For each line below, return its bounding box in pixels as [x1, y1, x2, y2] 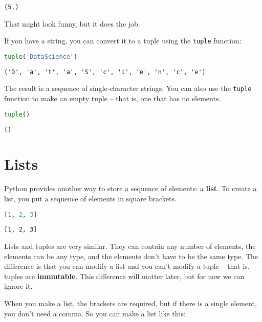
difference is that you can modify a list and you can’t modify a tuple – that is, [4, 261, 250, 271]
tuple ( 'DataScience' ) [4, 53, 78, 60]
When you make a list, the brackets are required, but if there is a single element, [4, 298, 257, 309]
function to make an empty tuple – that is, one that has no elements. [4, 93, 221, 104]
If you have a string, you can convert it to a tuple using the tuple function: [4, 35, 242, 46]
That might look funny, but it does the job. [4, 18, 140, 29]
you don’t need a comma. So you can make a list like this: [4, 308, 186, 318]
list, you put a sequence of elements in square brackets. [4, 193, 177, 203]
